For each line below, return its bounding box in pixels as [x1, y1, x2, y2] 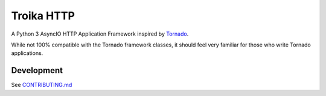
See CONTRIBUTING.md [11, 82, 72, 89]
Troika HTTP [11, 9, 75, 22]
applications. [11, 50, 43, 57]
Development [11, 65, 63, 75]
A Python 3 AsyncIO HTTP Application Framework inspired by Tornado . [11, 30, 189, 37]
